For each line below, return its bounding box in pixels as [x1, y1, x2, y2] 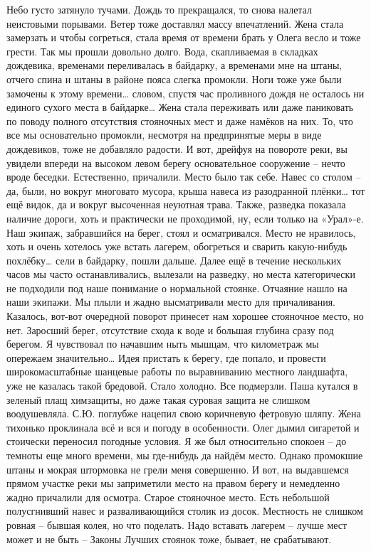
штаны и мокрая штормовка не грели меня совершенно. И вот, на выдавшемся [6, 461, 349, 476]
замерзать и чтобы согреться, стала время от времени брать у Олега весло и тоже [6, 30, 361, 45]
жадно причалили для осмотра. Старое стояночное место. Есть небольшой [6, 489, 330, 504]
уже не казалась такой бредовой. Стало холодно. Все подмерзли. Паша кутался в [6, 378, 358, 393]
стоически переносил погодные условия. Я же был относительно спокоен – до [6, 434, 347, 449]
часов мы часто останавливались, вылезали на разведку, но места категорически [6, 267, 355, 282]
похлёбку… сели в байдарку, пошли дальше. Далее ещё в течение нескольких [6, 252, 342, 267]
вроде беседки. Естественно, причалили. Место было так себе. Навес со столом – [6, 169, 361, 184]
